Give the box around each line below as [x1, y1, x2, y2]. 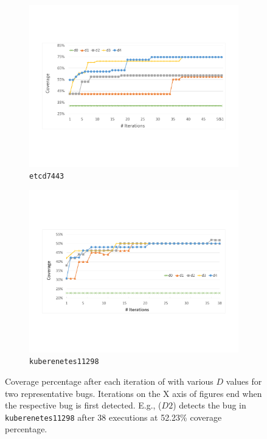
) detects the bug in [173, 399, 246, 412]
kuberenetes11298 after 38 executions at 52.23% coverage [5, 410, 222, 423]
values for [226, 374, 262, 387]
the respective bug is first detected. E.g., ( [5, 399, 162, 412]
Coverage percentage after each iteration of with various [5, 374, 213, 387]
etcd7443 [29, 172, 64, 181]
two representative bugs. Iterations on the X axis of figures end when [5, 387, 262, 399]
